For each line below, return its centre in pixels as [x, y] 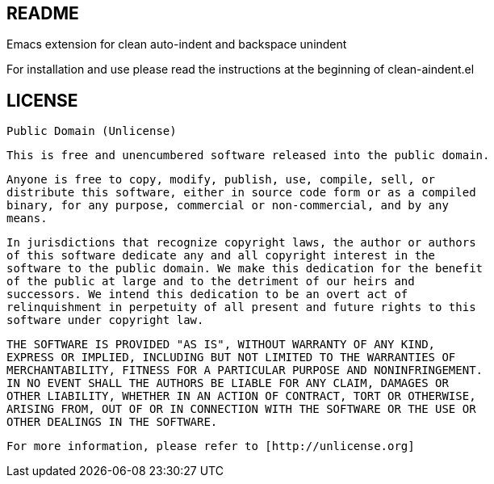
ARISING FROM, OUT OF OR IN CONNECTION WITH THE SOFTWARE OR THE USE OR [241, 409]
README [43, 13]
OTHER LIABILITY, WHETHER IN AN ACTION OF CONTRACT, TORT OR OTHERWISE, [241, 396]
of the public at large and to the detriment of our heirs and [211, 282]
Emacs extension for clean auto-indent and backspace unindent [177, 44]
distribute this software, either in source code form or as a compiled [241, 193]
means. [27, 219]
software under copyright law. [105, 320]
